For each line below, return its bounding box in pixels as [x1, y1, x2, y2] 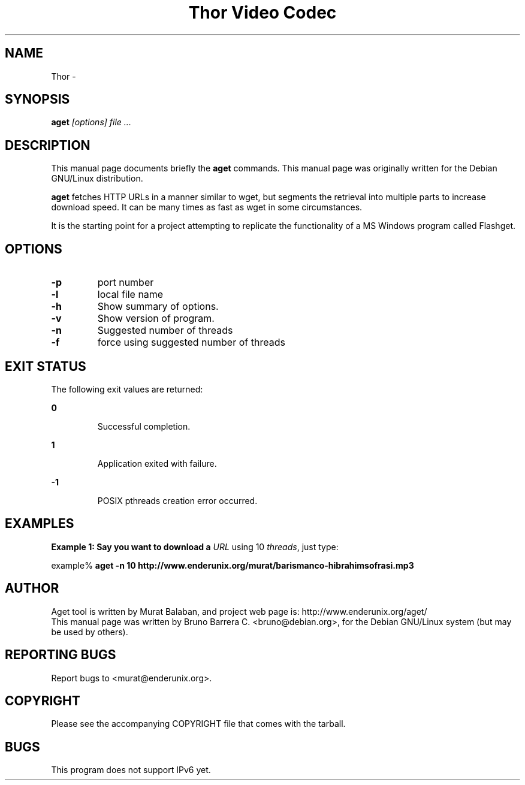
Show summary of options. [97, 300, 219, 313]
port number [97, 276, 154, 289]
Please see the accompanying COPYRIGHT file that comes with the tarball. [51, 718, 346, 729]
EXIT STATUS [5, 358, 86, 374]
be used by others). [51, 626, 128, 637]
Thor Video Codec [188, 2, 337, 23]
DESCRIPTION [5, 137, 90, 153]
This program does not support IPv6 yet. [51, 765, 211, 775]
